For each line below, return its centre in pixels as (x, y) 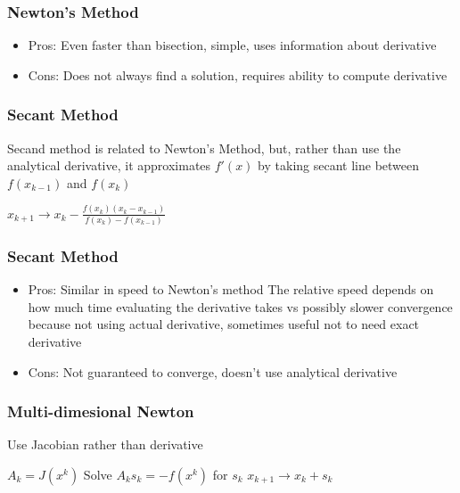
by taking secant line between (339, 165)
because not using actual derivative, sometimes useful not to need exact (224, 324)
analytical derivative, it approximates (109, 165)
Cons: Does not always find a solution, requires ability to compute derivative (238, 74)
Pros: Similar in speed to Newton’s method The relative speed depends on (231, 289)
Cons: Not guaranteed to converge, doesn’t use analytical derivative (213, 371)
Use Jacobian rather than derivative (105, 444)
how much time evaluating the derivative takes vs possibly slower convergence (240, 306)
